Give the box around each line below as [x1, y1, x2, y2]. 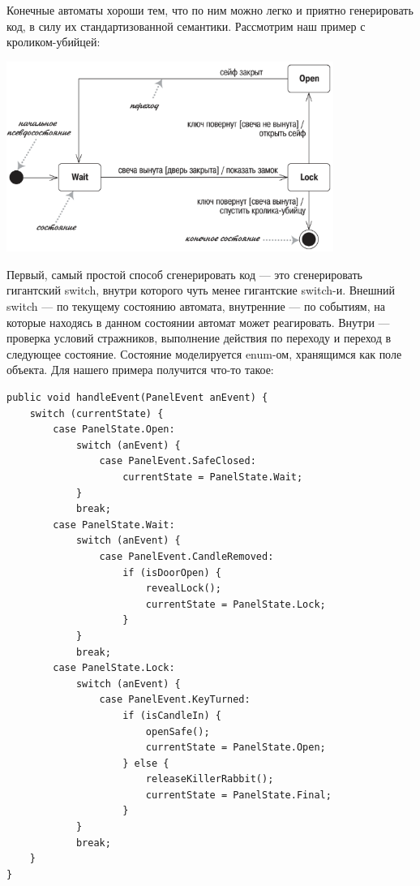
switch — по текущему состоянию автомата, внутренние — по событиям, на [6, 298, 385, 315]
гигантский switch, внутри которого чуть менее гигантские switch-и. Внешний [6, 282, 395, 299]
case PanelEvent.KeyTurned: [99, 694, 251, 706]
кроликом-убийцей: [6, 33, 101, 50]
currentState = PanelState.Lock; [145, 598, 326, 610]
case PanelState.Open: [53, 424, 175, 436]
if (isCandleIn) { [122, 709, 221, 721]
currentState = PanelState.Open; [145, 742, 326, 754]
